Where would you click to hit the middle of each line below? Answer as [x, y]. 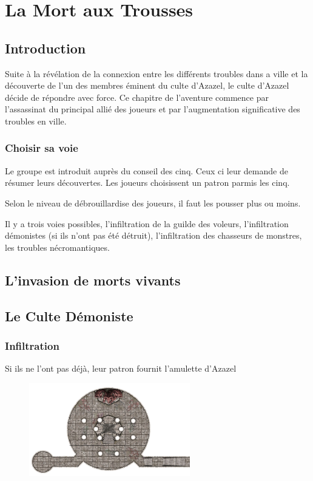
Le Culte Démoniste [69, 316]
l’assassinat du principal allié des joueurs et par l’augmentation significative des [153, 109]
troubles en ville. [36, 121]
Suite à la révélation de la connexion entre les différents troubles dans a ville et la [156, 73]
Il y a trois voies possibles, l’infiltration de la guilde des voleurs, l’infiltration [147, 223]
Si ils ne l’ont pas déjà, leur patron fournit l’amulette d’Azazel [121, 368]
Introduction [45, 48]
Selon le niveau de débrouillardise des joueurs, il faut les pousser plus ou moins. [153, 203]
